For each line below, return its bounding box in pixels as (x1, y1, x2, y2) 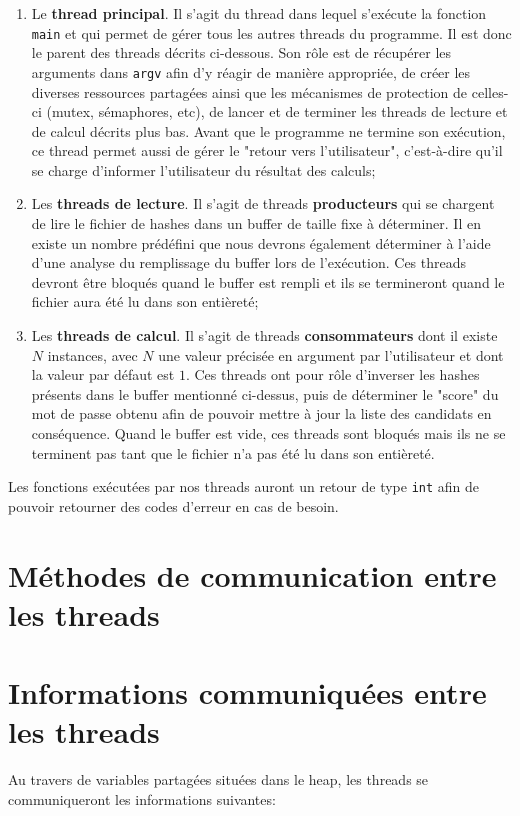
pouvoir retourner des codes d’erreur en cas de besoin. (8, 495, 339, 516)
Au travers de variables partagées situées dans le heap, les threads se (8, 769, 429, 790)
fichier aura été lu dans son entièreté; (31, 291, 259, 312)
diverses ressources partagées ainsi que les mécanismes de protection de (31, 81, 468, 102)
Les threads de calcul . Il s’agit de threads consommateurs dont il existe (31, 325, 498, 346)
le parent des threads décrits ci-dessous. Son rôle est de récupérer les (31, 42, 452, 63)
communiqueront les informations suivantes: (8, 788, 276, 809)
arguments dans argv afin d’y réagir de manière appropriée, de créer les (31, 61, 471, 82)
